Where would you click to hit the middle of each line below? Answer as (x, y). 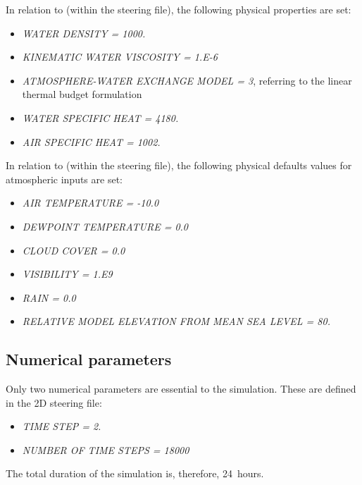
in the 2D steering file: (54, 402)
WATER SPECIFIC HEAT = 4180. (100, 117)
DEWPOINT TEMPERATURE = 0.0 (105, 226)
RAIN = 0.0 (49, 297)
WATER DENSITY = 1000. (84, 33)
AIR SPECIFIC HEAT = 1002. (91, 141)
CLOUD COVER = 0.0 (74, 250)
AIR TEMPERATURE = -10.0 (90, 203)
